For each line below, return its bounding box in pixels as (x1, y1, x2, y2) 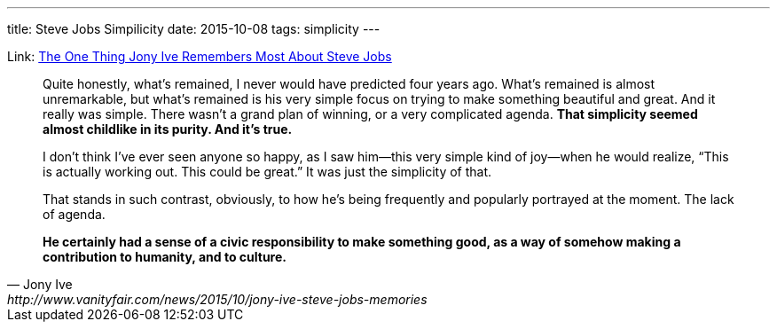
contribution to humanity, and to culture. (43, 249, 286, 264)
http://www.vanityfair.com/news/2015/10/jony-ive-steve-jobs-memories (7, 292, 428, 307)
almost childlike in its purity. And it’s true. (43, 121, 293, 137)
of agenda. (43, 207, 106, 222)
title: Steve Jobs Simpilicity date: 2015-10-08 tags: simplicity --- (7, 21, 381, 36)
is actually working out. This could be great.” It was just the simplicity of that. (43, 164, 492, 179)
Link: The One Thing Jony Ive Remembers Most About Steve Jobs (7, 49, 392, 64)
